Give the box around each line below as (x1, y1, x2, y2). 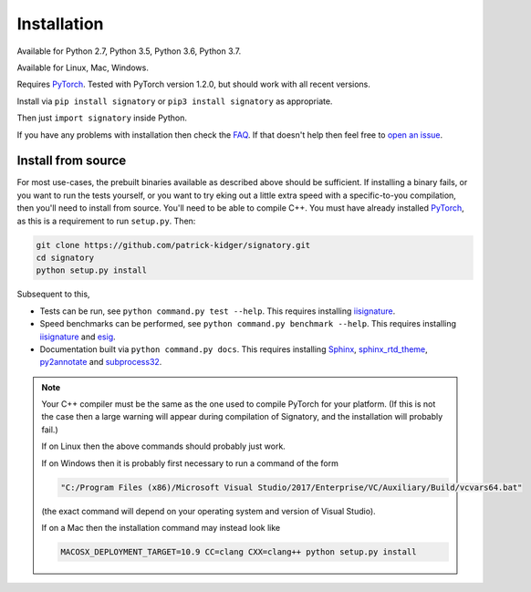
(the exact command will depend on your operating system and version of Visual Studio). (41, 505, 376, 516)
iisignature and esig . (39, 331, 116, 342)
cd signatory (36, 252, 95, 263)
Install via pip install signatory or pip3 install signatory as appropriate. (16, 96, 333, 107)
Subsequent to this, (16, 288, 90, 300)
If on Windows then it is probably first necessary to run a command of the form (41, 457, 339, 469)
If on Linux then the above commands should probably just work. (41, 441, 286, 452)
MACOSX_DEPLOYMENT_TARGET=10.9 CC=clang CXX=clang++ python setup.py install (60, 546, 417, 556)
